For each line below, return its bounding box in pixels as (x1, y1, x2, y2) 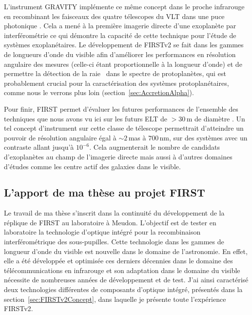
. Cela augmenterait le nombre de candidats (89, 142, 220, 152)
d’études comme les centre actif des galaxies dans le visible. (4, 161, 181, 171)
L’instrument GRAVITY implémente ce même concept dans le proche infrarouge (4, 1, 245, 11)
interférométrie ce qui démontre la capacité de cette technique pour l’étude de (4, 30, 236, 40)
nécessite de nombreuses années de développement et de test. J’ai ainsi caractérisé (4, 275, 249, 285)
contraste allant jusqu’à (4, 142, 74, 152)
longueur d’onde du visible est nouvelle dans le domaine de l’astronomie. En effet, (4, 246, 248, 256)
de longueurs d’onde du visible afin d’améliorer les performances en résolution (4, 49, 236, 59)
